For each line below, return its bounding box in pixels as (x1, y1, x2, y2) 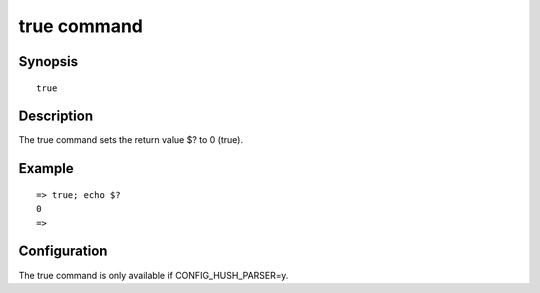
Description (18, 108, 94, 125)
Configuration (18, 243, 108, 260)
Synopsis (18, 53, 79, 70)
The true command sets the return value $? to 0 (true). (18, 134, 244, 146)
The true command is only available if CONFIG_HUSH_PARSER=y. (18, 269, 289, 281)
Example (18, 160, 74, 177)
